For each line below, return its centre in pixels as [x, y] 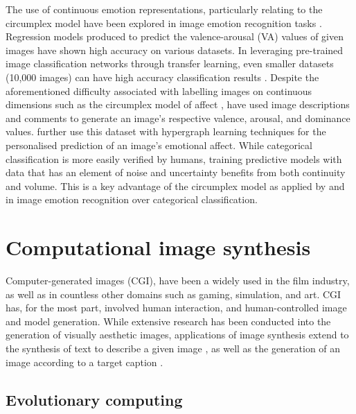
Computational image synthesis [158, 247]
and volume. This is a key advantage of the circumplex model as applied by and [175, 186]
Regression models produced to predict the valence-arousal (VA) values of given [175, 36]
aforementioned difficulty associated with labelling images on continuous [159, 90]
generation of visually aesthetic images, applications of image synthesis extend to [177, 335]
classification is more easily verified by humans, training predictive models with [174, 158]
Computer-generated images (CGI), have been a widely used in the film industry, [178, 281]
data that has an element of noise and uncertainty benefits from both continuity [176, 172]
